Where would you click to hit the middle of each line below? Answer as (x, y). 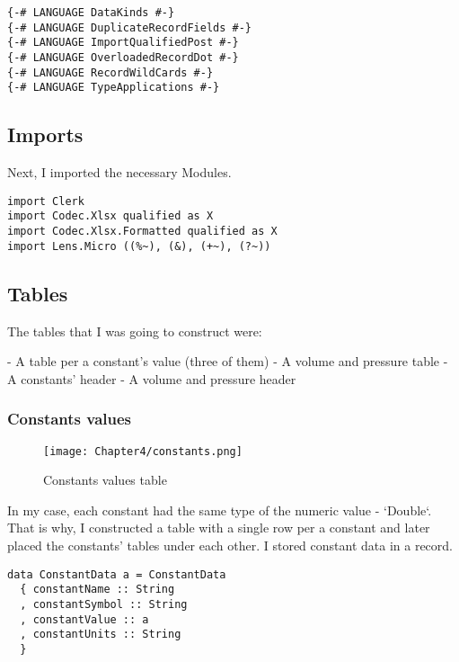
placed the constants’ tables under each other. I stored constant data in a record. (230, 545)
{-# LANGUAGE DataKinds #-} (91, 13)
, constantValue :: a (84, 619)
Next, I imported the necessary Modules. (119, 172)
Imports (45, 134)
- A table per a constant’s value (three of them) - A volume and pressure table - (228, 361)
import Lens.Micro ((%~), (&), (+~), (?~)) (139, 246)
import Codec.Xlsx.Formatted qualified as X (142, 232)
